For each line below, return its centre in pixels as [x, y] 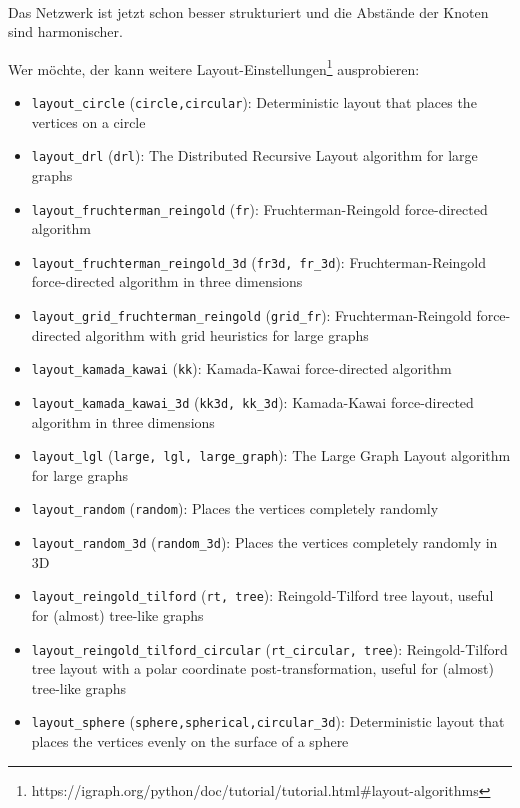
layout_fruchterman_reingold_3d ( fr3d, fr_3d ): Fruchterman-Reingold [259, 261]
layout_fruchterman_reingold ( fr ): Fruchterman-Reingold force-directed [259, 208]
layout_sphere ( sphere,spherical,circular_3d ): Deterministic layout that [268, 721]
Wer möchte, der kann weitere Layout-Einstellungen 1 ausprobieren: [214, 67]
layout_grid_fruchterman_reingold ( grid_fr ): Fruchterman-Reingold [251, 315]
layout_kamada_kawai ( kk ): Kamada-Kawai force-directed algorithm [241, 368]
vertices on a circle [88, 121]
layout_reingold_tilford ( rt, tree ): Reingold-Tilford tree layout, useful [262, 595]
